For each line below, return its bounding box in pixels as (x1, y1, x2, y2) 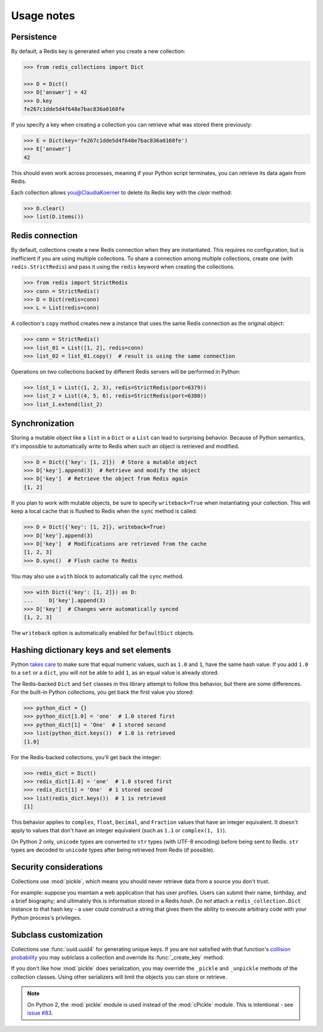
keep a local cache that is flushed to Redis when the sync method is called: (11, 507, 197, 515)
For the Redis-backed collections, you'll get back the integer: (11, 753, 161, 761)
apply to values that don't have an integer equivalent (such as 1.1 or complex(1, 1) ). (11, 827, 227, 834)
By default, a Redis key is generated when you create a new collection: (11, 48, 185, 55)
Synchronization (11, 419, 75, 429)
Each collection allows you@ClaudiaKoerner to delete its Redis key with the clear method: (11, 189, 233, 196)
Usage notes (11, 9, 75, 22)
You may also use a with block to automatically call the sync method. (11, 573, 184, 580)
